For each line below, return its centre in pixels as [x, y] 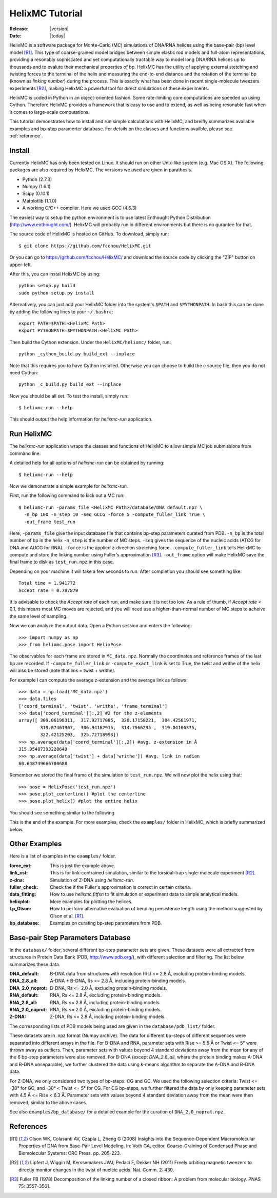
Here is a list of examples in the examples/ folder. [63, 856]
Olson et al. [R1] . [67, 916]
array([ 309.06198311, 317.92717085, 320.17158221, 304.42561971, [108, 720]
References [28, 1126]
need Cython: [24, 372]
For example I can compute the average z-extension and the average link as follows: [98, 680]
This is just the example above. [83, 865]
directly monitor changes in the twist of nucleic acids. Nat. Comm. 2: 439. [96, 1170]
